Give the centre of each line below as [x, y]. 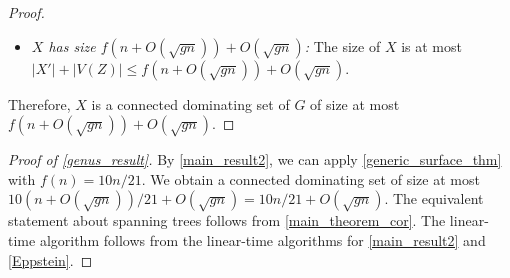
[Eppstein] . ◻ [50, 259]
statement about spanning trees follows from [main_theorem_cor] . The [227, 220]
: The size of [342, 45]
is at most [431, 45]
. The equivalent [434, 198]
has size [72, 45]
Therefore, [39, 103]
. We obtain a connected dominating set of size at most [310, 178]
